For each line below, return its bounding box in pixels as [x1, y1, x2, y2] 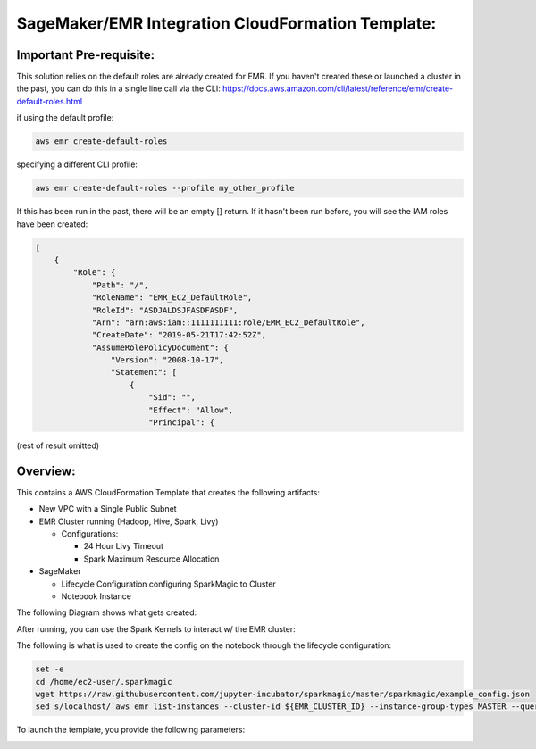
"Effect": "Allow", [147, 404, 234, 415]
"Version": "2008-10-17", [110, 355, 224, 365]
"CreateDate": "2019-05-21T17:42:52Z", [91, 330, 267, 340]
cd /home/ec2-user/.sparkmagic [35, 677, 173, 687]
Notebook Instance [61, 591, 131, 602]
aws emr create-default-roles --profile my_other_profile [35, 183, 295, 194]
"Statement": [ [110, 367, 178, 378]
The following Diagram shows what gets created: [16, 607, 197, 618]
